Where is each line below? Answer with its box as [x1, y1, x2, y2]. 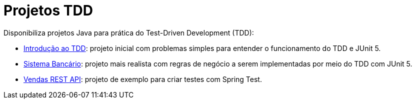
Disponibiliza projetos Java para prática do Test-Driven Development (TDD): [3, 28, 254, 37]
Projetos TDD [3, 2, 93, 19]
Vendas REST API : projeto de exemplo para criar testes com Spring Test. [23, 74, 262, 83]
